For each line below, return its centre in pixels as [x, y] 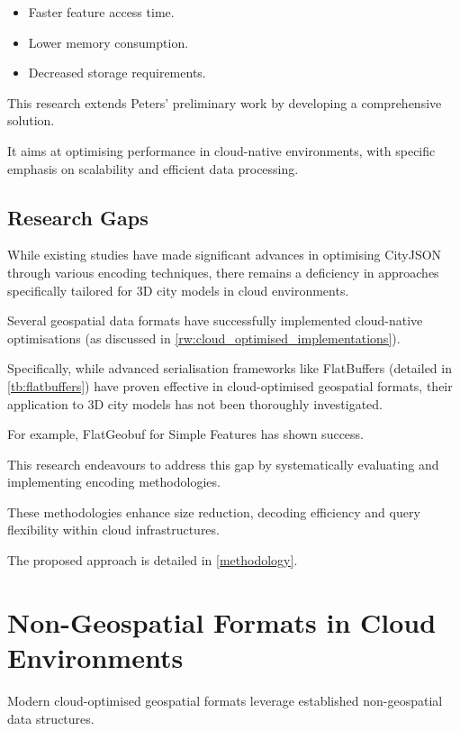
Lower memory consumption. [108, 42]
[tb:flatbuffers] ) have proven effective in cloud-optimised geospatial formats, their [230, 385]
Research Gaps [78, 217]
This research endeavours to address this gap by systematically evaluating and [223, 464]
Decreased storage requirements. [117, 73]
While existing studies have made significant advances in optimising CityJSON [225, 255]
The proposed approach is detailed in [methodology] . [153, 560]
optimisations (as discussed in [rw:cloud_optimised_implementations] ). [204, 338]
